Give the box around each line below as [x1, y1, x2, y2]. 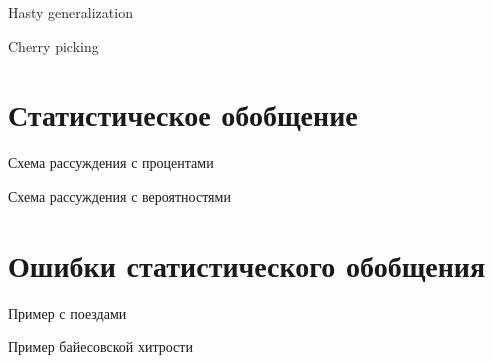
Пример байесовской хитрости [8, 336, 193, 357]
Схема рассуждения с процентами [8, 152, 214, 173]
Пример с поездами [8, 302, 127, 323]
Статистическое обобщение [8, 94, 358, 135]
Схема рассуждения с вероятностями [8, 185, 231, 206]
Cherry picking [8, 35, 99, 56]
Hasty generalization [8, 2, 133, 22]
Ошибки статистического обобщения [8, 244, 486, 285]
